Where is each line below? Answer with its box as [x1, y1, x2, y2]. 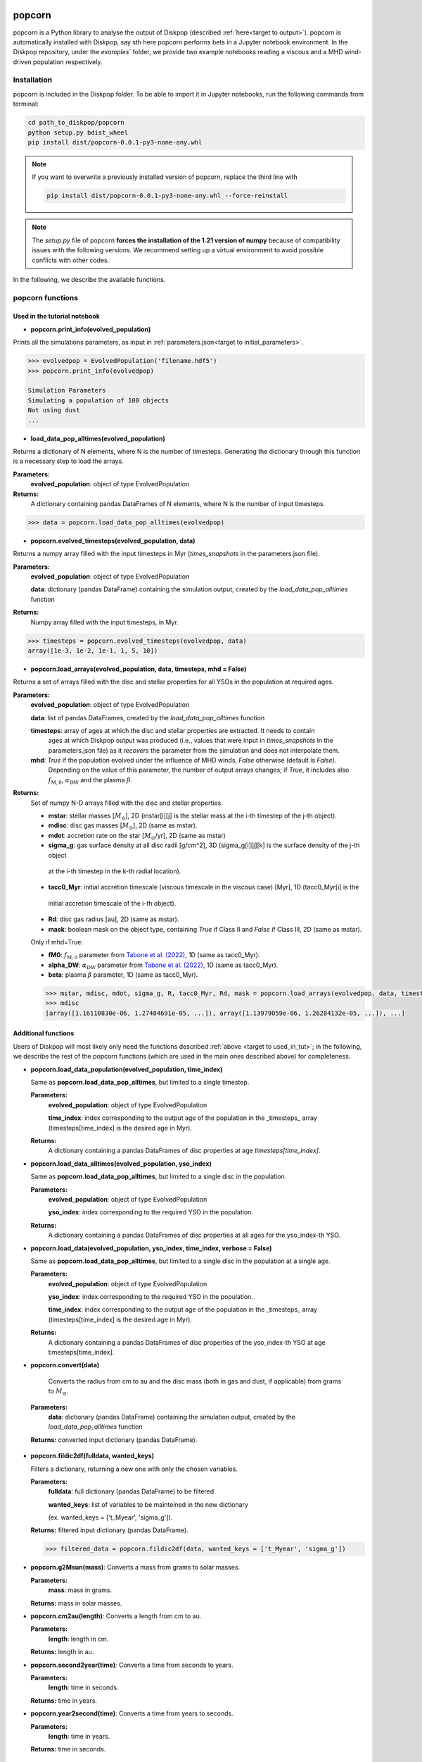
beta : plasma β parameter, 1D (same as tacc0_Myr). [48, 971, 198, 979]
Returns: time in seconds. [30, 1745, 106, 1754]
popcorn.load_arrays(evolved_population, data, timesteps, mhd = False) [30, 665, 247, 673]
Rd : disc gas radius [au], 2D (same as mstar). [48, 915, 179, 923]
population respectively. [32, 57, 103, 66]
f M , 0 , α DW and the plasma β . [48, 775, 133, 786]
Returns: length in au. [30, 1648, 94, 1656]
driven [13, 57, 32, 66]
